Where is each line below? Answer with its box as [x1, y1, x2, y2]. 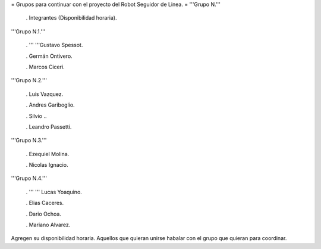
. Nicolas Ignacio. [26, 161, 68, 169]
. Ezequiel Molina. [26, 150, 70, 157]
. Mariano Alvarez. [26, 221, 71, 229]
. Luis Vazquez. [26, 90, 64, 98]
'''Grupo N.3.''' [11, 137, 47, 144]
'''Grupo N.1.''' [11, 27, 46, 35]
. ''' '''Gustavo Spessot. [26, 42, 83, 49]
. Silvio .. [26, 112, 47, 119]
